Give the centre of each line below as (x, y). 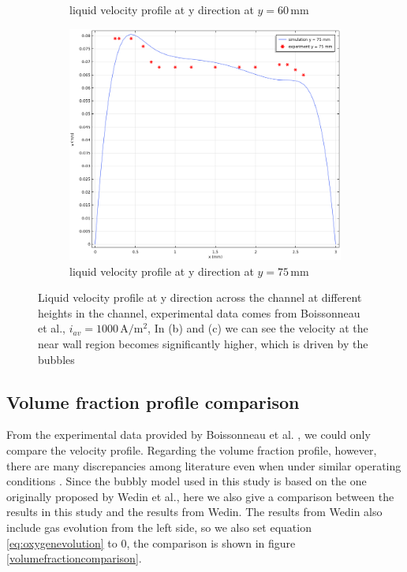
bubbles (56, 359)
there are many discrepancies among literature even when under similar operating (204, 465)
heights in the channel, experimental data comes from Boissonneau (199, 312)
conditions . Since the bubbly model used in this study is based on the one (187, 481)
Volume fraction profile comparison (153, 401)
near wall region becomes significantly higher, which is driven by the (203, 344)
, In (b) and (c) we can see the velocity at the (258, 328)
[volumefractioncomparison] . (74, 558)
